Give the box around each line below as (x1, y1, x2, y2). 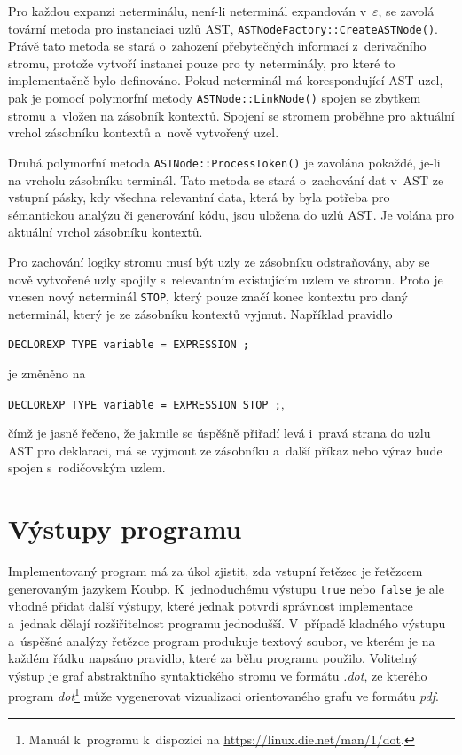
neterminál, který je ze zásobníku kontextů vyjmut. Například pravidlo (8, 304, 393, 323)
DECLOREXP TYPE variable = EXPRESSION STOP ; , (8, 393, 285, 412)
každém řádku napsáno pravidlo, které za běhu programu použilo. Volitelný (8, 649, 418, 667)
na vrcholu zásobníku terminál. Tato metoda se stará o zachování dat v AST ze (8, 170, 444, 189)
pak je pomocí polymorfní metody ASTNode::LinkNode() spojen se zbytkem (8, 89, 421, 107)
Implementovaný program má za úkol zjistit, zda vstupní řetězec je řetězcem (8, 562, 423, 580)
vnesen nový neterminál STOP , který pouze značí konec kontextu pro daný (8, 287, 408, 306)
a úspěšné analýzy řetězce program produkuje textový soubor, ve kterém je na (8, 631, 435, 650)
